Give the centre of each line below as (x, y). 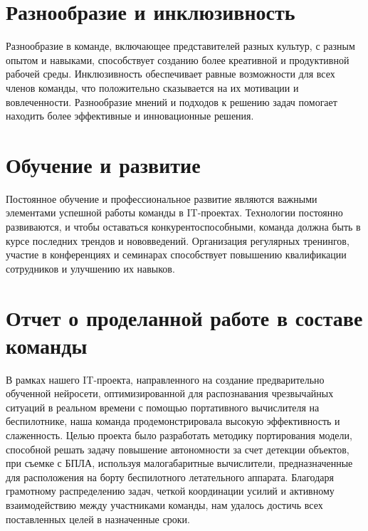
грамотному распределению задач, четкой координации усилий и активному (170, 491)
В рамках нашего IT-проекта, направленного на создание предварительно (165, 379)
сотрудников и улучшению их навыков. (90, 268)
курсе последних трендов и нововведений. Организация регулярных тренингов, (178, 240)
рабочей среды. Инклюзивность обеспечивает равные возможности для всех (170, 74)
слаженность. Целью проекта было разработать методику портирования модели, (179, 435)
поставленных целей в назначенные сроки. (98, 519)
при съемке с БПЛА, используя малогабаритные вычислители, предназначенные (179, 463)
